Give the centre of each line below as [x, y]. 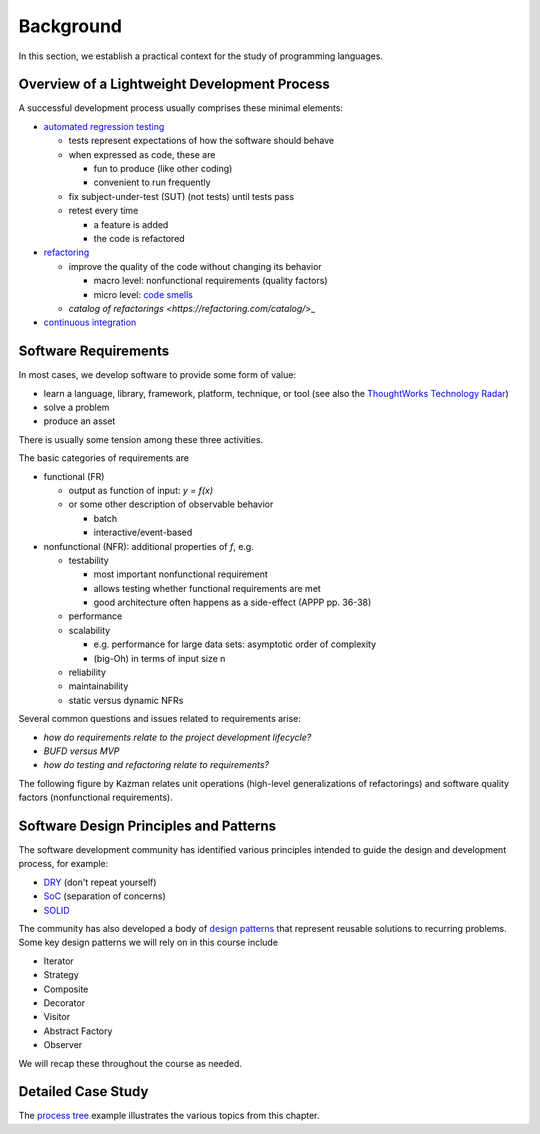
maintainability [98, 686]
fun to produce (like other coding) [163, 169]
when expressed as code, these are [142, 154]
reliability [87, 672]
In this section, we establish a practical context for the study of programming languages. [201, 56]
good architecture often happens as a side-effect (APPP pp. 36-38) [232, 602]
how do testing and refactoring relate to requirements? [156, 765]
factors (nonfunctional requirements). [96, 797]
